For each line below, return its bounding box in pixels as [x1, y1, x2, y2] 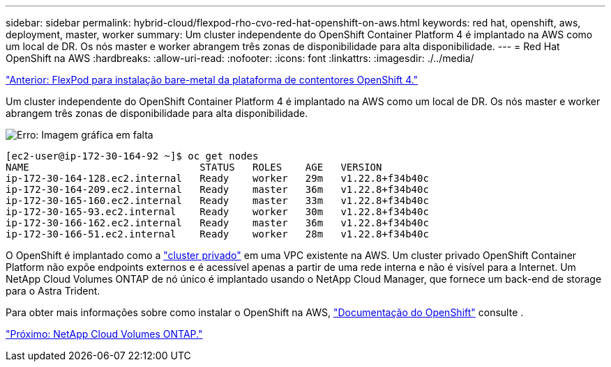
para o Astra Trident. [6, 285, 100, 297]
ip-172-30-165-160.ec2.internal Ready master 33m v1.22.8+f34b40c [6, 195, 429, 206]
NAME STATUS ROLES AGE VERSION [6, 162, 382, 173]
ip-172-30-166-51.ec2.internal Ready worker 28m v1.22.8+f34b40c [6, 228, 429, 240]
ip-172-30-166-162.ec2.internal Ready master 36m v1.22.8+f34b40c [6, 217, 429, 228]
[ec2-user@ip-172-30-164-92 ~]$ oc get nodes [6, 150, 259, 162]
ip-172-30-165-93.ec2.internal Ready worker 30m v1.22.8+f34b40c [6, 206, 429, 217]
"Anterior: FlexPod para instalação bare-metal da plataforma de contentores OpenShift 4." [6, 74, 418, 86]
